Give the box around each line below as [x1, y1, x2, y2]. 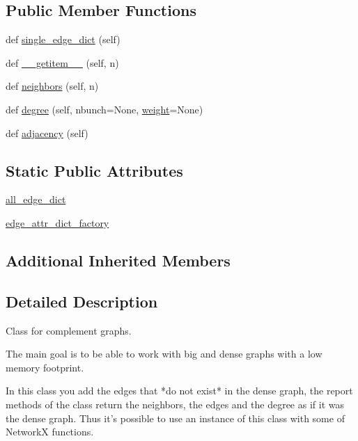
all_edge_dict [6, 192, 66, 207]
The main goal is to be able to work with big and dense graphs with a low [6, 346, 322, 361]
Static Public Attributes [6, 159, 183, 181]
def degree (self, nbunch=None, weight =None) [6, 102, 203, 116]
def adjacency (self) [6, 125, 88, 140]
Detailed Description [6, 290, 158, 312]
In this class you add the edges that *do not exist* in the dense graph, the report [6, 383, 353, 398]
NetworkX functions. [6, 424, 94, 439]
